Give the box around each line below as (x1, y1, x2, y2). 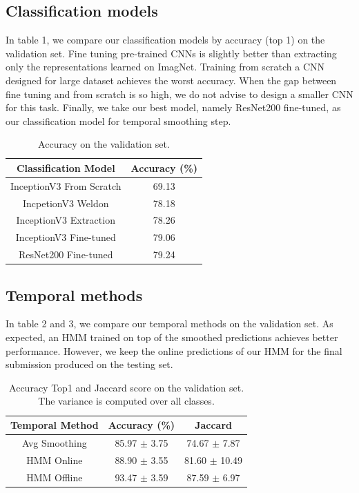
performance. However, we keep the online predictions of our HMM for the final (6, 343, 342, 358)
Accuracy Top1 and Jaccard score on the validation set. (9, 380, 244, 394)
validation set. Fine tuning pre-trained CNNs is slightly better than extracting (6, 46, 337, 60)
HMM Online (26, 452, 83, 467)
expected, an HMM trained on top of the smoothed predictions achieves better (6, 330, 338, 345)
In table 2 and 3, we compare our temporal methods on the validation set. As (6, 316, 333, 331)
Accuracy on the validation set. (38, 137, 170, 151)
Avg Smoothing (21, 435, 87, 449)
